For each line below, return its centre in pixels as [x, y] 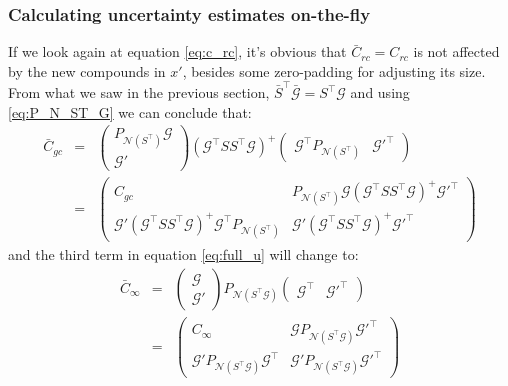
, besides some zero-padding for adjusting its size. [334, 70]
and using [380, 92]
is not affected [456, 51]
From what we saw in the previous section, [139, 92]
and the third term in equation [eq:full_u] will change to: [183, 254]
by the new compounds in [87, 70]
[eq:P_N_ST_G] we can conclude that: [130, 111]
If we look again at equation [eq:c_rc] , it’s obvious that [177, 51]
